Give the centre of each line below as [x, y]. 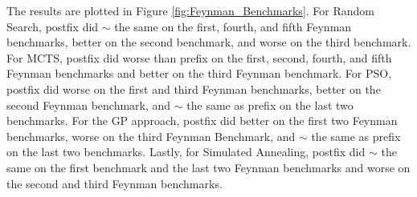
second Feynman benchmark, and [89, 105]
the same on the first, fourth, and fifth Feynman [233, 26]
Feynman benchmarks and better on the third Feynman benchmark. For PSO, [199, 73]
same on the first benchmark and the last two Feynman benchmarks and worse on [208, 167]
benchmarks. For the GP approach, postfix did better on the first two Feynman [202, 121]
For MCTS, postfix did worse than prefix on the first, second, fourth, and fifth [199, 57]
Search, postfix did [53, 26]
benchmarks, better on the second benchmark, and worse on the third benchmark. [209, 42]
